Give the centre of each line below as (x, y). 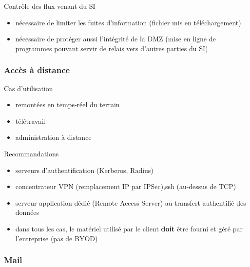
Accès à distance (37, 70)
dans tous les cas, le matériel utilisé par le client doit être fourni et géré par (129, 228)
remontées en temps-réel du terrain (67, 105)
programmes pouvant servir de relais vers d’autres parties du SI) (112, 48)
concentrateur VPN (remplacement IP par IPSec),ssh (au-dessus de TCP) (126, 186)
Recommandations (31, 153)
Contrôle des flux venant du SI (50, 6)
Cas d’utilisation (29, 88)
